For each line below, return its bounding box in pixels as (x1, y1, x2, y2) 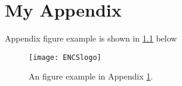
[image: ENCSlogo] (29, 53, 101, 62)
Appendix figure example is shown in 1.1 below (5, 32, 177, 44)
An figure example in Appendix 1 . (29, 70, 153, 82)
